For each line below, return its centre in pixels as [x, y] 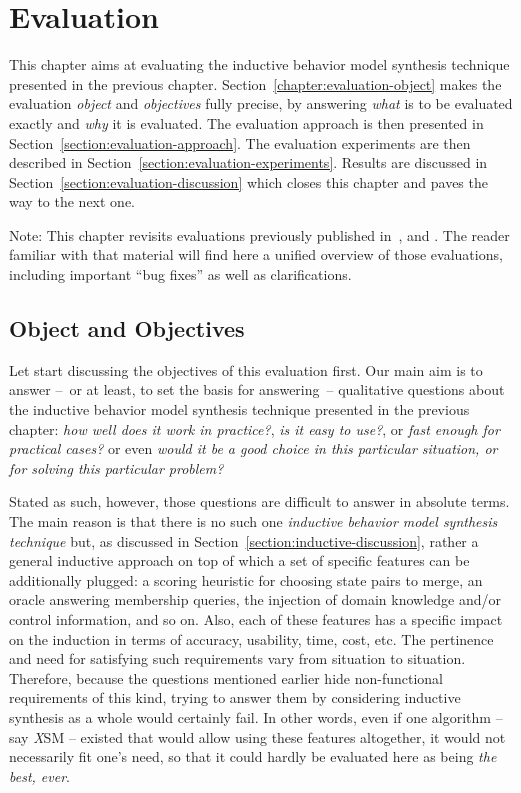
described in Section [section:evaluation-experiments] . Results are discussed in [248, 162]
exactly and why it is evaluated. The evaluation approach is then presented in [246, 122]
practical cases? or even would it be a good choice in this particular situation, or [253, 448]
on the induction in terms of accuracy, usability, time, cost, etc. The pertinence [251, 638]
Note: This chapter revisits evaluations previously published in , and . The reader [259, 234]
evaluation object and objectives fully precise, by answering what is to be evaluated [261, 103]
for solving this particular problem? [116, 467]
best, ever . [39, 775]
